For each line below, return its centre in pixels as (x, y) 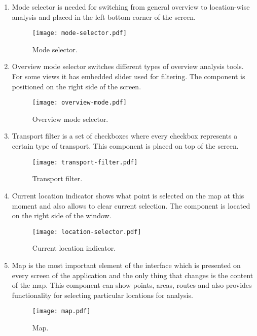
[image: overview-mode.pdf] (79, 103)
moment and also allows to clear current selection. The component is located (131, 205)
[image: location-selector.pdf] (87, 232)
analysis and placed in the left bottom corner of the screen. (104, 16)
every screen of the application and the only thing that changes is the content (133, 275)
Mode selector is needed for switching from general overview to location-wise (131, 7)
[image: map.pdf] (61, 311)
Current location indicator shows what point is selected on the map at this (128, 195)
